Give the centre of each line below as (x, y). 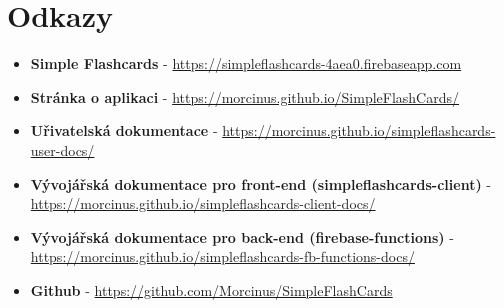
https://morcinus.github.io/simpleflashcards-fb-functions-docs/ (222, 256)
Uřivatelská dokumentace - (124, 130)
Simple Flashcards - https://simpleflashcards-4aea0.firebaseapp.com (246, 63)
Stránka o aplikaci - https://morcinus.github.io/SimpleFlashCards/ (245, 96)
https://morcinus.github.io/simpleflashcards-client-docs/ (203, 203)
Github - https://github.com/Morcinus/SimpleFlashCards (211, 289)
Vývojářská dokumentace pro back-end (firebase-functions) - (242, 236)
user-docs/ (62, 149)
